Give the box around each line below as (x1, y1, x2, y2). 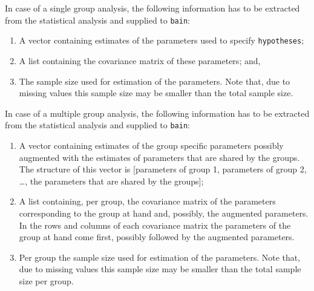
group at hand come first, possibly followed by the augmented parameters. (19, 231, 295, 243)
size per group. (19, 274, 74, 287)
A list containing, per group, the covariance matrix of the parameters (19, 195, 276, 208)
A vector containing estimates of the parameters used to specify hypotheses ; (19, 34, 304, 47)
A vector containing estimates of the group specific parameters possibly (19, 139, 284, 151)
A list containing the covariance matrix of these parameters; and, (19, 54, 261, 67)
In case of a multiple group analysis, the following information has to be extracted (5, 106, 310, 119)
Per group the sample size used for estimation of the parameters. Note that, (19, 250, 301, 263)
